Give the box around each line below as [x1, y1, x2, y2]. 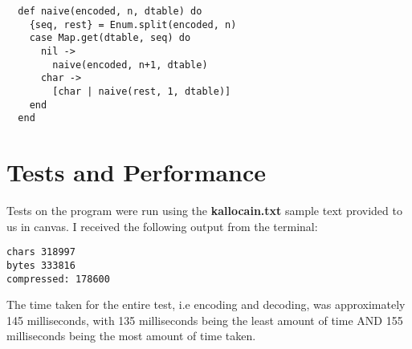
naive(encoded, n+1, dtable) [52, 59, 208, 71]
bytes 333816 [6, 259, 75, 271]
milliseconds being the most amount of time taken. [6, 327, 256, 344]
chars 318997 [6, 246, 75, 258]
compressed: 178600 [6, 273, 110, 285]
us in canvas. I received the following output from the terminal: [6, 217, 318, 234]
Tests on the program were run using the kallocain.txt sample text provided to [6, 202, 402, 219]
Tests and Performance [6, 156, 267, 189]
